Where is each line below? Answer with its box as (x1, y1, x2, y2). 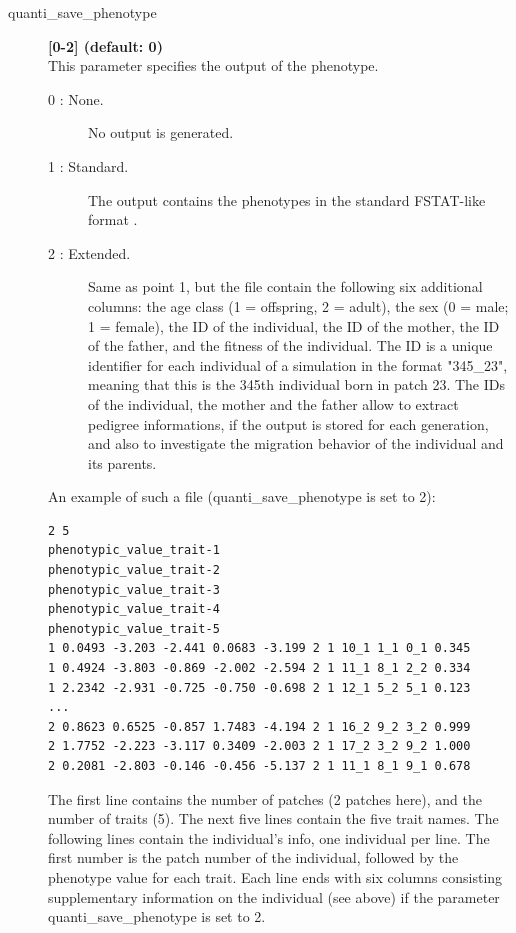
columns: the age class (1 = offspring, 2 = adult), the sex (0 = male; (88, 295, 509, 316)
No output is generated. (88, 122, 234, 143)
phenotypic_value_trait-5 (48, 621, 220, 636)
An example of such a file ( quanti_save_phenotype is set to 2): (48, 486, 436, 507)
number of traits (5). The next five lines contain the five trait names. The (48, 808, 499, 829)
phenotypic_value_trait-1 (48, 543, 220, 558)
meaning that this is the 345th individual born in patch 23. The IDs (88, 374, 506, 395)
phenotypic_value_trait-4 (48, 602, 220, 617)
